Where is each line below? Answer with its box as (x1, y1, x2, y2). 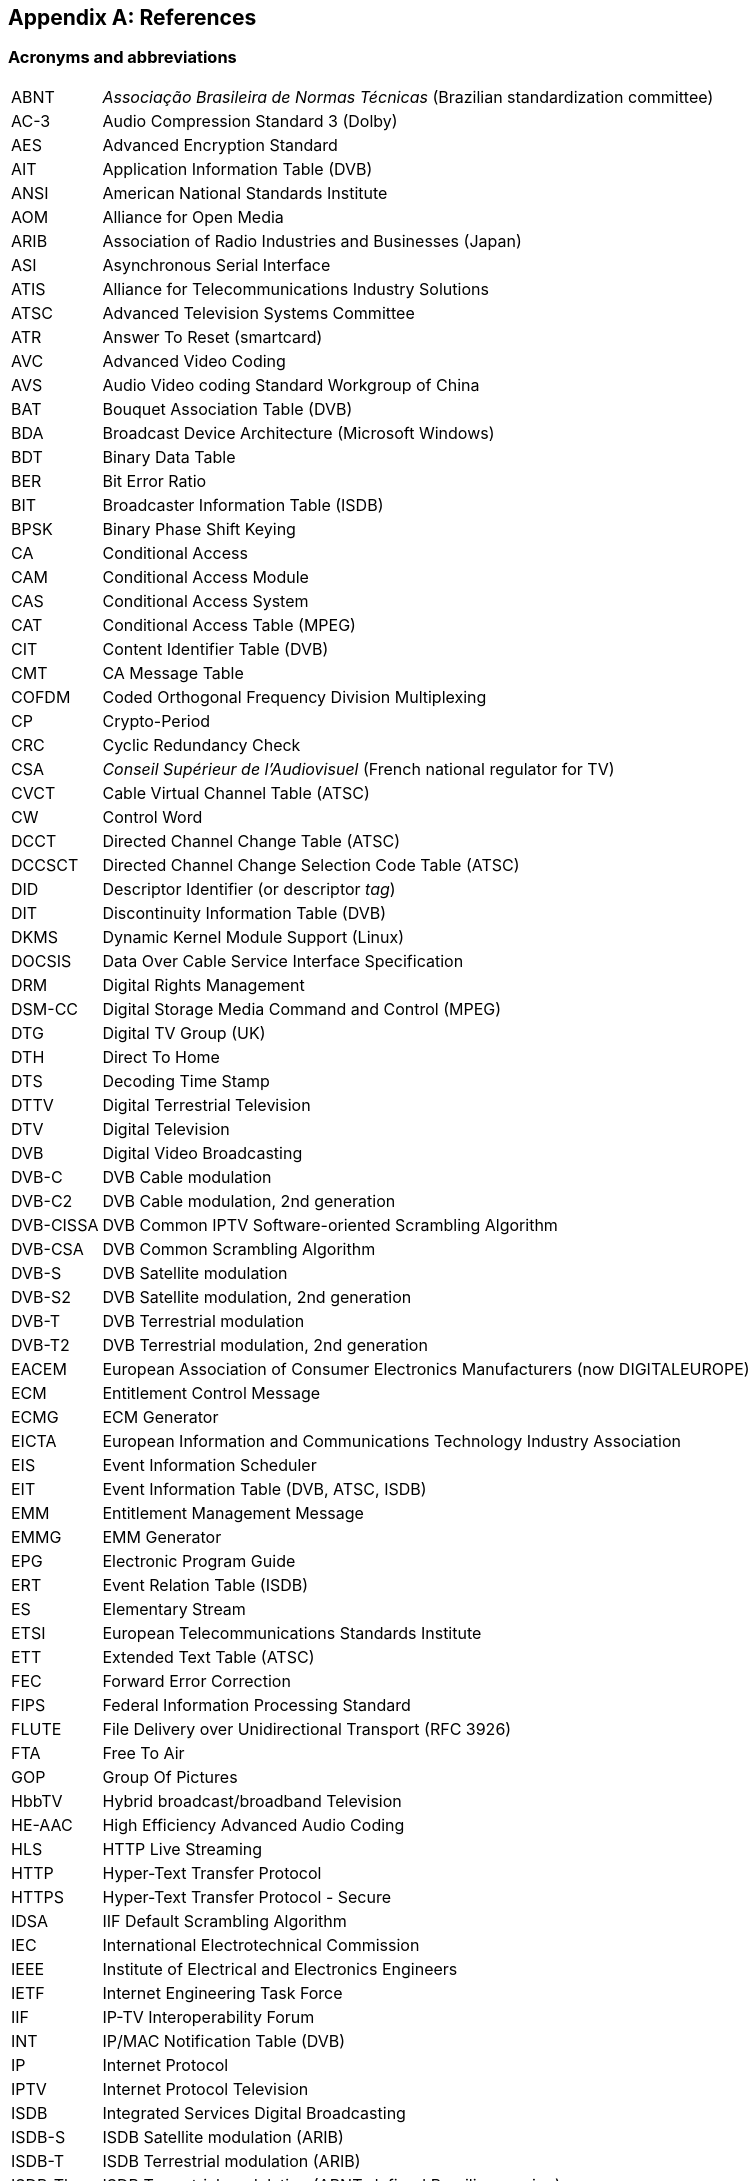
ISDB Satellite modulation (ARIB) (102, 2126, 344, 2147)
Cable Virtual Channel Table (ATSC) (102, 782, 370, 803)
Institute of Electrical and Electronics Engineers (102, 1958, 458, 1979)
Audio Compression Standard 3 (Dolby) (102, 110, 398, 131)
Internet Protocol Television (102, 2078, 309, 2099)
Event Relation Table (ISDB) (102, 1574, 309, 1595)
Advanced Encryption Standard (102, 134, 338, 155)
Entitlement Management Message (102, 1502, 364, 1523)
